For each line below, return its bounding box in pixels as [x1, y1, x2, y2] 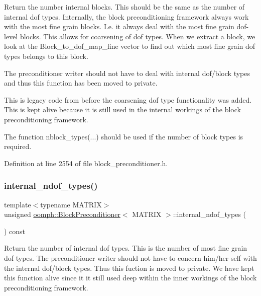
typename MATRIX [40, 199, 102, 209]
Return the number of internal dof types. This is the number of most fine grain [4, 243, 247, 253]
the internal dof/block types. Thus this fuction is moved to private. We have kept [4, 262, 254, 273]
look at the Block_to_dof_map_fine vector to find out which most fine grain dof [4, 41, 255, 51]
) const [4, 226, 26, 236]
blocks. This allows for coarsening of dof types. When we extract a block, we [20, 31, 255, 41]
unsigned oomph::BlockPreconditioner [4, 209, 120, 219]
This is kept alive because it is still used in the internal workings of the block [4, 104, 241, 115]
